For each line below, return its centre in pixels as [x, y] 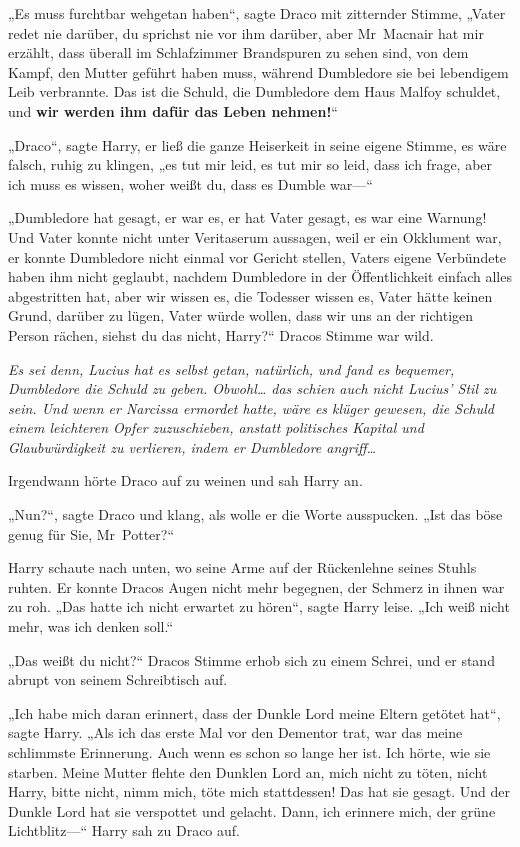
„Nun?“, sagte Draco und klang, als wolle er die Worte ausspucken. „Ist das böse [255, 514]
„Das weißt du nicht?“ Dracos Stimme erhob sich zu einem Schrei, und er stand [251, 659]
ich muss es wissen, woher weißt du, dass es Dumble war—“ [190, 183]
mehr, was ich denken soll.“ [91, 626]
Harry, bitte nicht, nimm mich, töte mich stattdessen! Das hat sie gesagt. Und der [259, 791]
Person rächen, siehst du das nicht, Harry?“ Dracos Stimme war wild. [221, 334]
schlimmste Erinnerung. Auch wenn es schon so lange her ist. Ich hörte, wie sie [249, 752]
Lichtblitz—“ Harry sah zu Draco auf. [124, 830]
